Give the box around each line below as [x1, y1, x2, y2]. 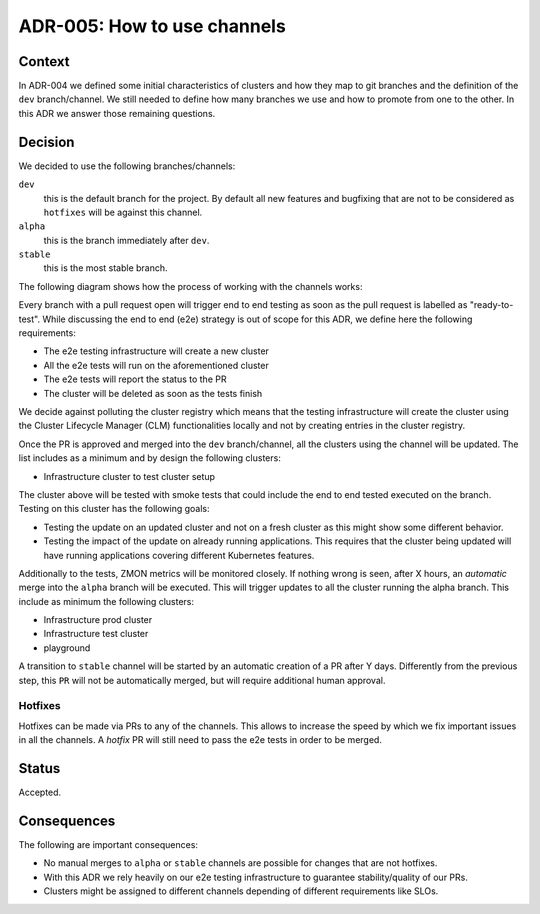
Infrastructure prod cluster [43, 614, 153, 626]
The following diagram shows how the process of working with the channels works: [18, 280, 363, 292]
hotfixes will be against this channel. [43, 206, 203, 218]
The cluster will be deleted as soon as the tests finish [43, 387, 263, 399]
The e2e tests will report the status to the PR [43, 373, 227, 385]
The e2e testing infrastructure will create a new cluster [43, 345, 270, 357]
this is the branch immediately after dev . [43, 234, 210, 246]
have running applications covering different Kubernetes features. [43, 549, 315, 561]
